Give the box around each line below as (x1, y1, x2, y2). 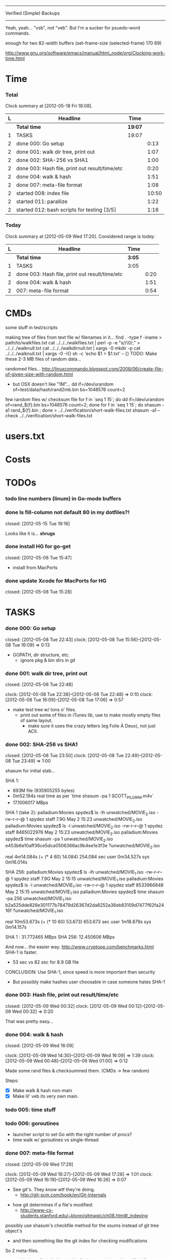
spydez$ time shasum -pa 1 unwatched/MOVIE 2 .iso (5, 836, 113, 843)
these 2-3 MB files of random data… (5, 356, 81, 362)
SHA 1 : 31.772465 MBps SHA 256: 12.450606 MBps (5, 933, 115, 940)
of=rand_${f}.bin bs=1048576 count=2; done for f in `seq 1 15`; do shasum (5, 401, 161, 408)
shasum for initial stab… (5, 768, 55, 774)
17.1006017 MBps (12, 799, 48, 806)
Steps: (5, 1078, 19, 1084)
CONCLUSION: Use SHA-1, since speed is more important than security (5, 969, 155, 975)
